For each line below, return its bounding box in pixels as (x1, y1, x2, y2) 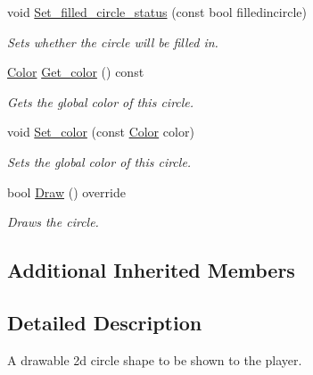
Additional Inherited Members (7, 256, 295, 284)
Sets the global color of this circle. (7, 152, 192, 171)
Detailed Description (7, 308, 202, 336)
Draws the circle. (7, 212, 99, 231)
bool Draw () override (7, 182, 126, 201)
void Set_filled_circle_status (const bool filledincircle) (7, 3, 307, 21)
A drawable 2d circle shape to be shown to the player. (7, 350, 302, 369)
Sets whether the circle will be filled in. (7, 32, 218, 51)
